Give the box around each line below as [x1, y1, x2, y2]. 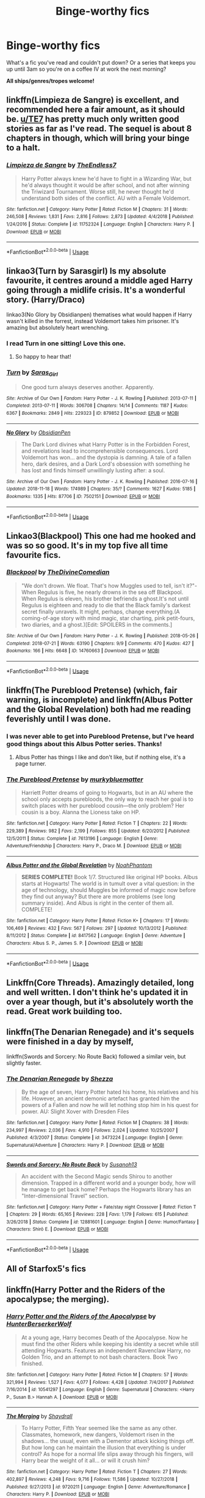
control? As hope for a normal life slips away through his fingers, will [21, 1450, 193, 1458]
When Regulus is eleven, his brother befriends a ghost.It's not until [21, 594, 189, 602]
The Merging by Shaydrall [6, 1412, 73, 1420]
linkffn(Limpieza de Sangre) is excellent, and [6, 95, 179, 105]
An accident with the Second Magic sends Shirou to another [21, 1172, 173, 1180]
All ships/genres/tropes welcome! [6, 77, 95, 84]
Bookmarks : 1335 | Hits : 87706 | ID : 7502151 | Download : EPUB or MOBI [6, 493, 160, 499]
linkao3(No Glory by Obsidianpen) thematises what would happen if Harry [6, 310, 192, 318]
